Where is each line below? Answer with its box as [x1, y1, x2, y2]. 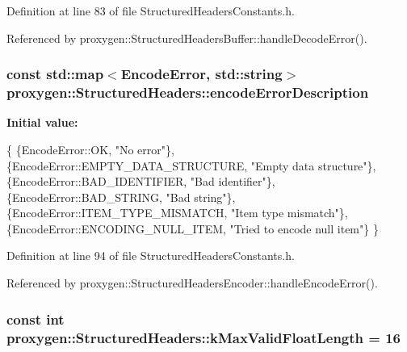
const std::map [6, 64, 104, 84]
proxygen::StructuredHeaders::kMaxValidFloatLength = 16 [6, 327, 401, 347]
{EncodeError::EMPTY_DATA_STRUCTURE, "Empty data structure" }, [6, 157, 376, 174]
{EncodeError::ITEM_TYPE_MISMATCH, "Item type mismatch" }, [6, 204, 348, 221]
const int [6, 308, 65, 329]
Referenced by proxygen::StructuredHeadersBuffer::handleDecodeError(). [6, 29, 367, 46]
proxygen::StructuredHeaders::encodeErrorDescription [6, 82, 369, 103]
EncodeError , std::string [120, 64, 283, 84]
